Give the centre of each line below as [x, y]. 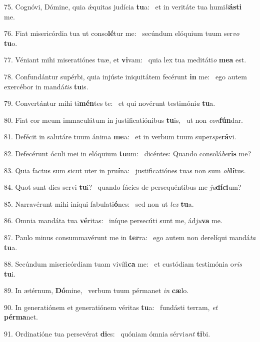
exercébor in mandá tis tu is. [46, 86]
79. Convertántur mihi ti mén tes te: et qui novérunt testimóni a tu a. [110, 103]
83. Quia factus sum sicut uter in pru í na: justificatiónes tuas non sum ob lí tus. [125, 170]
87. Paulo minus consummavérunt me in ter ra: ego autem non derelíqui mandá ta [130, 237]
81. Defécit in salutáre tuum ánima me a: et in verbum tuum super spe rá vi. [120, 137]
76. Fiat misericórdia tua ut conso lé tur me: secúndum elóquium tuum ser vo [122, 33]
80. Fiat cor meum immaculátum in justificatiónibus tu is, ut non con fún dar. [123, 120]
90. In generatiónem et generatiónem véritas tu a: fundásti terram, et [111, 307]
